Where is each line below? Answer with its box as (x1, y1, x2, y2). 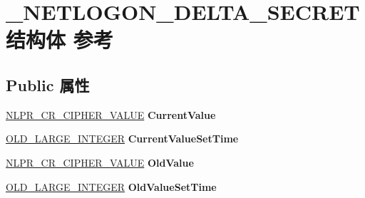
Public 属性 (6, 73, 90, 95)
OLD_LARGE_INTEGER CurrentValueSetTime (6, 131, 239, 146)
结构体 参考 (6, 25, 113, 54)
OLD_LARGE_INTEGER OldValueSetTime (6, 179, 217, 194)
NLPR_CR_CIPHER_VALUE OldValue (6, 155, 194, 170)
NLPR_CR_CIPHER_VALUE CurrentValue (6, 107, 216, 122)
